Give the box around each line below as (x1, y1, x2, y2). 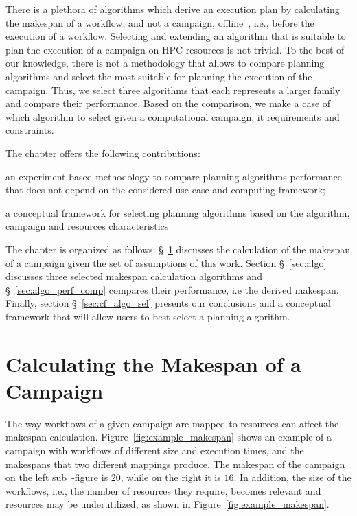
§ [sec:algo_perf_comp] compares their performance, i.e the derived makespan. (5, 282, 339, 296)
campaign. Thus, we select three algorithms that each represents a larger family (5, 82, 341, 97)
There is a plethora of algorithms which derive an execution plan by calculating (5, 2, 340, 16)
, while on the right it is (120, 470, 221, 484)
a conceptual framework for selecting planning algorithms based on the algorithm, (5, 205, 350, 220)
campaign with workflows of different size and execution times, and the (5, 443, 304, 457)
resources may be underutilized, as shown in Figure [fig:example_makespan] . (5, 497, 330, 511)
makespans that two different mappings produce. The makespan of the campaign (5, 456, 345, 471)
